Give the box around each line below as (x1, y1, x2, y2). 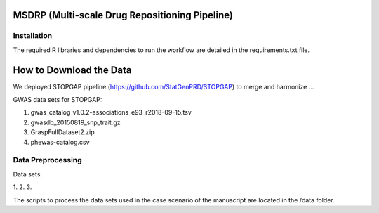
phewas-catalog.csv (30, 138, 91, 146)
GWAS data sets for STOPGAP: (13, 96, 102, 104)
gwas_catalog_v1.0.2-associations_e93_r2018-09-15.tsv (30, 108, 192, 117)
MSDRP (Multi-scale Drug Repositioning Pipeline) (13, 9, 233, 21)
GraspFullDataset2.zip (30, 128, 95, 136)
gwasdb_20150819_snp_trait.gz (30, 118, 121, 127)
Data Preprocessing (13, 155, 82, 165)
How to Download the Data (13, 64, 132, 76)
